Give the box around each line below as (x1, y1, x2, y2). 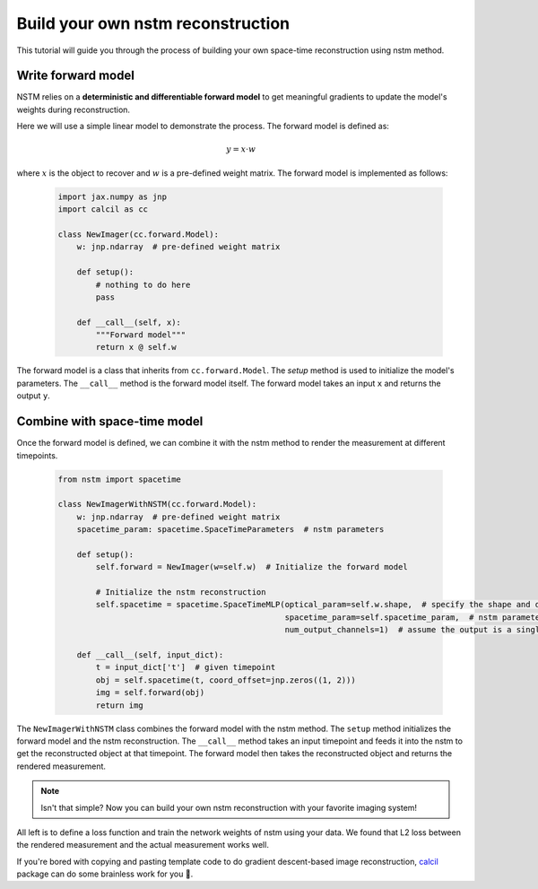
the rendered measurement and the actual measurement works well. (16, 840, 269, 850)
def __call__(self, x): (76, 317, 181, 327)
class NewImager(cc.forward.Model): (57, 229, 220, 240)
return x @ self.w (95, 342, 177, 353)
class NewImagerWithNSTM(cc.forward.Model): (57, 499, 257, 510)
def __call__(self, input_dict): (76, 650, 224, 659)
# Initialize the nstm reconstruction (95, 588, 266, 597)
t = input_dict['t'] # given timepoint (95, 662, 276, 673)
